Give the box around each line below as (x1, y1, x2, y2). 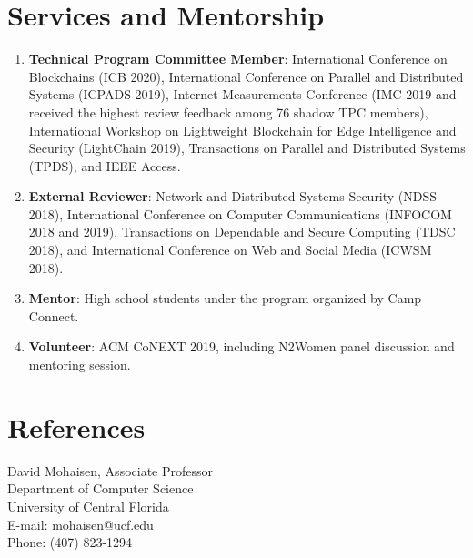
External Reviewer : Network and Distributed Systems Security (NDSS (28, 187, 438, 206)
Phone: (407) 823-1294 (7, 533, 133, 552)
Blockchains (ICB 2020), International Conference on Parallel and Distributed (28, 66, 464, 86)
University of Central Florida (7, 496, 169, 515)
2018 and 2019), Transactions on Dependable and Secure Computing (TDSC (28, 222, 456, 241)
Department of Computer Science (7, 479, 194, 498)
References (7, 408, 146, 445)
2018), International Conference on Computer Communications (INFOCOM (28, 204, 452, 223)
